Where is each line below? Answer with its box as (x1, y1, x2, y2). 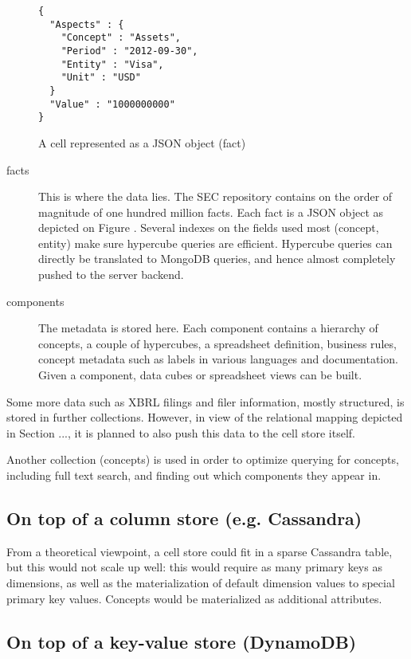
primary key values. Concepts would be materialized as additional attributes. (6, 590, 382, 606)
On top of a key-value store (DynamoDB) (6, 629, 357, 653)
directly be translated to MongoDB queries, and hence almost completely (38, 250, 396, 267)
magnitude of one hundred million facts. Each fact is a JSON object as (38, 203, 384, 220)
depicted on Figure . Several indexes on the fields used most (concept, (38, 219, 379, 236)
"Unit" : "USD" (61, 72, 141, 84)
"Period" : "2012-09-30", (61, 45, 198, 57)
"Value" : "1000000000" (49, 98, 175, 110)
